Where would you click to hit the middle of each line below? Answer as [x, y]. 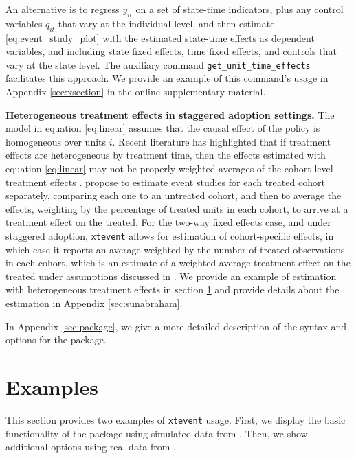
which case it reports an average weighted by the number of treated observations [175, 249]
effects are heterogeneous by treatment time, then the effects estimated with [166, 155]
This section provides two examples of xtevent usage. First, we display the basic [176, 419]
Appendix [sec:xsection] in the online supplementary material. [136, 92]
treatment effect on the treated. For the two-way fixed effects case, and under [168, 222]
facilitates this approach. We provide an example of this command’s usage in [167, 78]
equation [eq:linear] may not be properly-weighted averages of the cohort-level [169, 168]
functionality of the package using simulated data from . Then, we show [157, 433]
